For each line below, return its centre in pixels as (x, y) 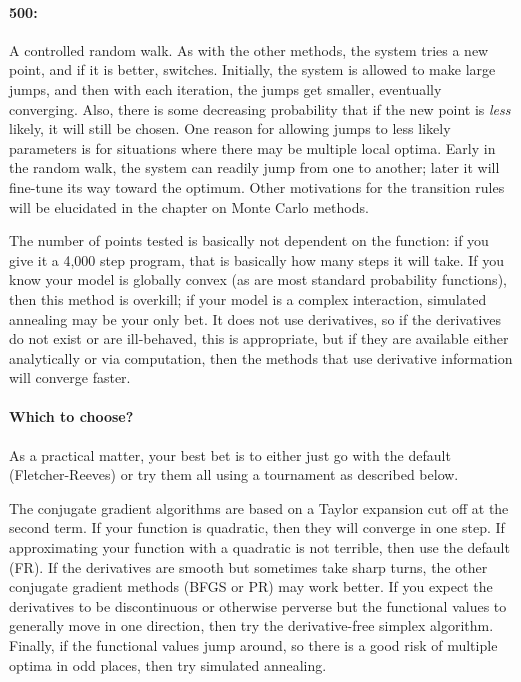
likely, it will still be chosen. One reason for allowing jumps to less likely (230, 128)
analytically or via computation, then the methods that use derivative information (261, 357)
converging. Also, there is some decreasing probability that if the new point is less (260, 108)
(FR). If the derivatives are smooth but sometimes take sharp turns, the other (248, 566)
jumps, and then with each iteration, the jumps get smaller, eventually (225, 88)
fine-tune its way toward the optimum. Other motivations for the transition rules (257, 186)
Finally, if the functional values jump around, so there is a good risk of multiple (253, 645)
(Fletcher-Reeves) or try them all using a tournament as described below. (234, 474)
